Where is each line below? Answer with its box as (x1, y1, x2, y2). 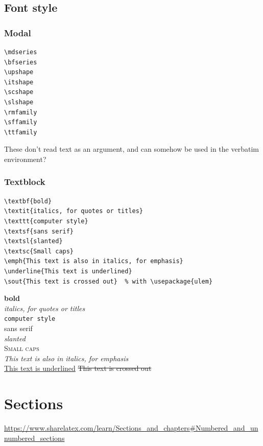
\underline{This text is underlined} (4, 267, 132, 275)
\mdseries (4, 49, 37, 56)
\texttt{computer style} (4, 217, 88, 225)
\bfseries (4, 58, 37, 66)
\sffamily (4, 119, 37, 126)
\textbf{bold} (4, 197, 52, 205)
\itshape (4, 78, 34, 86)
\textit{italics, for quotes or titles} (4, 207, 144, 215)
